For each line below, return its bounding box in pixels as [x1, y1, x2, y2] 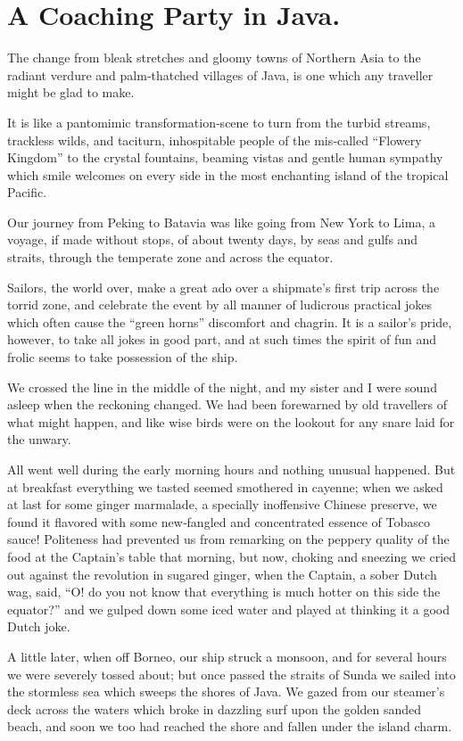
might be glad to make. [7, 83, 135, 102]
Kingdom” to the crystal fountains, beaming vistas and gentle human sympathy [7, 148, 443, 167]
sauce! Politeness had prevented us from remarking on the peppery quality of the [7, 530, 450, 548]
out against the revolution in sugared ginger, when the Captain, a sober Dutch [7, 564, 437, 583]
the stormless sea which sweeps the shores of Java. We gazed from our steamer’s [7, 682, 445, 701]
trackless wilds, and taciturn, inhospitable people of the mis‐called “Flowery [7, 130, 422, 149]
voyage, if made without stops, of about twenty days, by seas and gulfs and [7, 230, 418, 249]
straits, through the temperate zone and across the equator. [7, 248, 334, 267]
